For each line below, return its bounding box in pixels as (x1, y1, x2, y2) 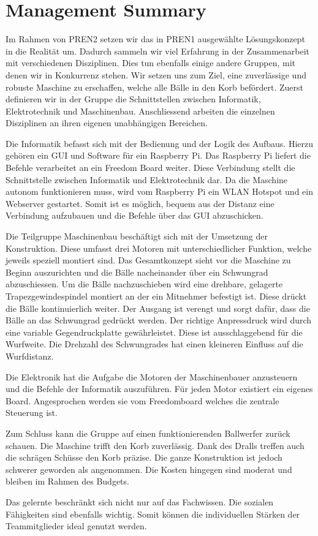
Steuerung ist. (6, 406, 58, 419)
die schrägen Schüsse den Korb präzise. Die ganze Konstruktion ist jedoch (6, 451, 282, 464)
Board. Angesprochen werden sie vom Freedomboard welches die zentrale (6, 394, 279, 407)
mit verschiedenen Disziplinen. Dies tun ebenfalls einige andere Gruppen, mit (6, 56, 296, 69)
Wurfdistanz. (6, 349, 54, 362)
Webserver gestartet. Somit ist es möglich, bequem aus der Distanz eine (6, 197, 274, 209)
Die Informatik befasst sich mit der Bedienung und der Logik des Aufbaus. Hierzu (6, 137, 314, 149)
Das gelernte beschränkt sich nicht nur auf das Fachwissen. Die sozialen (6, 495, 274, 508)
